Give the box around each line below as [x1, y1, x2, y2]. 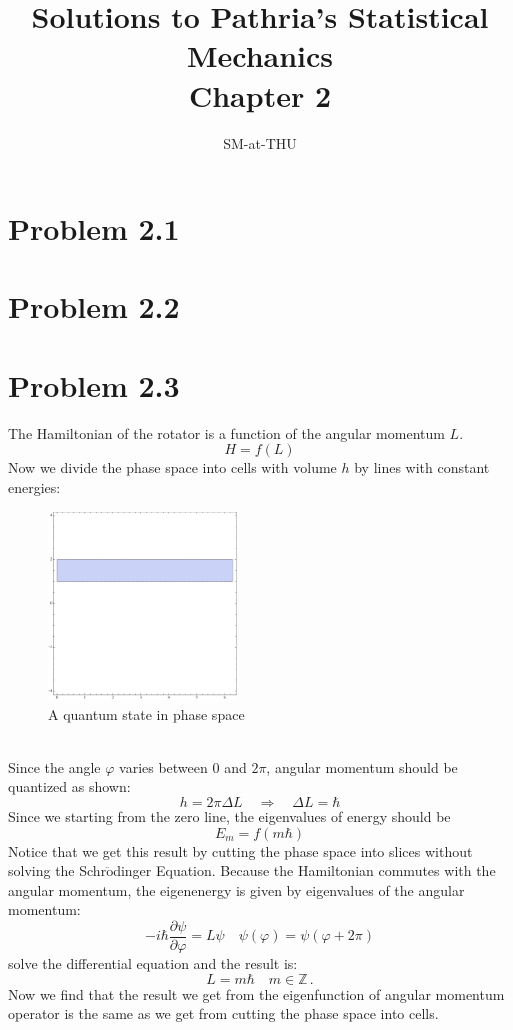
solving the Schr [8, 860, 107, 881]
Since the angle [8, 756, 101, 777]
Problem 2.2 [8, 286, 180, 327]
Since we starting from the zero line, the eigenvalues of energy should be [8, 805, 451, 826]
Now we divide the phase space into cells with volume [8, 457, 337, 478]
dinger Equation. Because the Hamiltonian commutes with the [113, 860, 496, 881]
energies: [8, 476, 61, 497]
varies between [119, 756, 208, 777]
